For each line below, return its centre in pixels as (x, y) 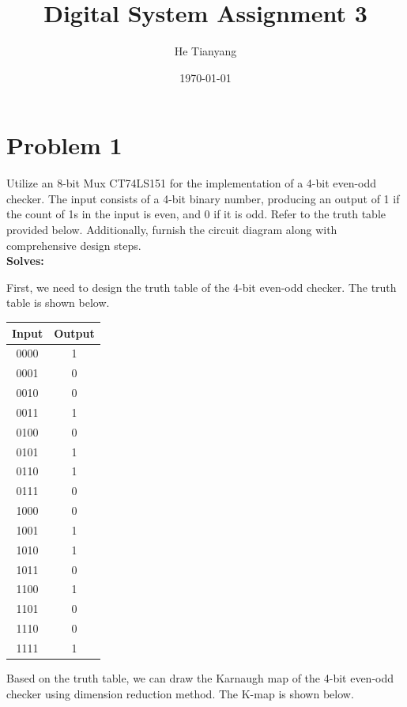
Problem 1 (64, 145)
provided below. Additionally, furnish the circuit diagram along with (172, 230)
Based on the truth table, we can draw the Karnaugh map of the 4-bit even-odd (200, 678)
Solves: (25, 261)
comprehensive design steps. (74, 245)
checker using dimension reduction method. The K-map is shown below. (180, 693)
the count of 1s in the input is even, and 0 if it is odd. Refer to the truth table (196, 214)
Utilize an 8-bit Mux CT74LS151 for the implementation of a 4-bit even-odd (192, 183)
